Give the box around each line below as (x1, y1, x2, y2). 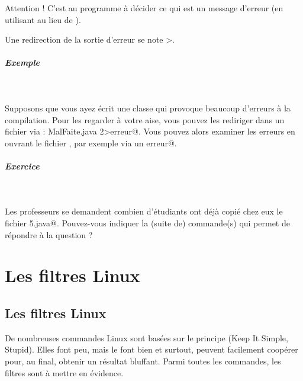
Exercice (5, 159, 40, 172)
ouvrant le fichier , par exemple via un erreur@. (5, 136, 177, 149)
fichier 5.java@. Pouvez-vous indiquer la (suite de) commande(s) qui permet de (5, 217, 290, 229)
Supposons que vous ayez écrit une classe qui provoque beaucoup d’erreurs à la (5, 101, 291, 114)
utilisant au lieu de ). (5, 13, 81, 25)
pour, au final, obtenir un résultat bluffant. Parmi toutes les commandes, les (5, 355, 281, 367)
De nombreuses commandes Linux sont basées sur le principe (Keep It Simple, (5, 331, 288, 344)
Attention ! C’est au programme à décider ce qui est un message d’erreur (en (5, 2, 283, 14)
